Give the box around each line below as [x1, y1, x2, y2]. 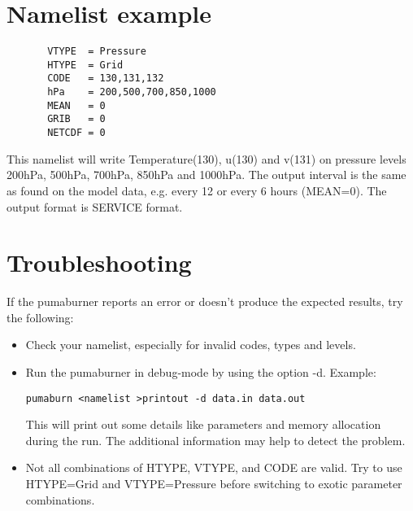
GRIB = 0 [47, 113, 106, 125]
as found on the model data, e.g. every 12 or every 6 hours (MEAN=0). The [7, 181, 387, 199]
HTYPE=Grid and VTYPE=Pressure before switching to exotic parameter [25, 475, 402, 492]
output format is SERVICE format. [7, 198, 183, 215]
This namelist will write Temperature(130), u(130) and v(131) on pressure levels [7, 150, 406, 167]
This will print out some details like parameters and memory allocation [25, 416, 381, 433]
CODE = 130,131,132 [47, 72, 164, 85]
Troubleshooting [7, 246, 192, 279]
